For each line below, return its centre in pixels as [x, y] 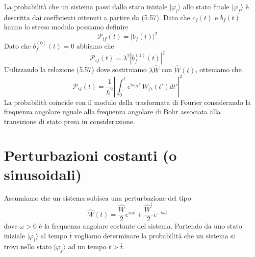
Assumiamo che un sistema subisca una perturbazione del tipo [98, 197]
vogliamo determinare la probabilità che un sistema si [155, 235]
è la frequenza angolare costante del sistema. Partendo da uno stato [140, 226]
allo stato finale [206, 6]
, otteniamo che [218, 69]
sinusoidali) [43, 174]
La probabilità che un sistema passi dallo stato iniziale [86, 6]
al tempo [54, 235]
